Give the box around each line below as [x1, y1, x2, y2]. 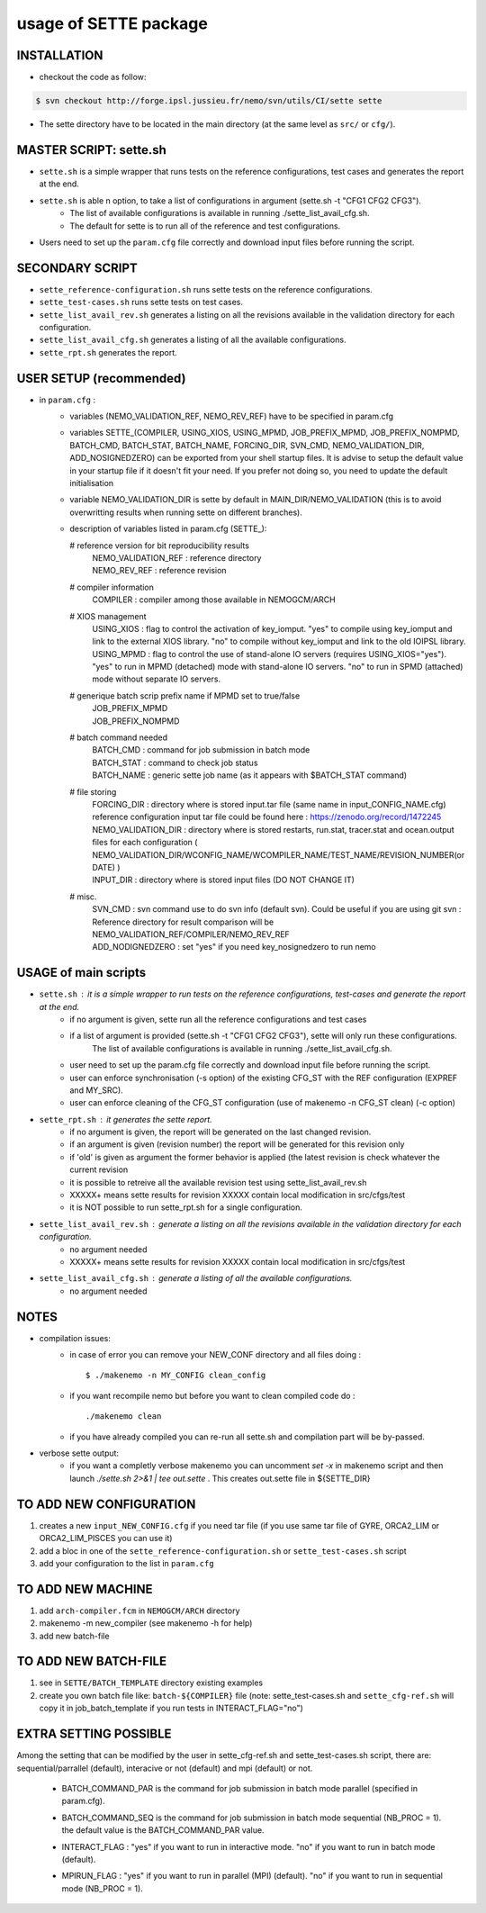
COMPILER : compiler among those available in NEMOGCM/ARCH [92, 594, 337, 605]
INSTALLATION [16, 48, 103, 63]
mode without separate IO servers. [92, 673, 220, 684]
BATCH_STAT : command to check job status [92, 757, 258, 768]
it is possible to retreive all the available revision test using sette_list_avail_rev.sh [69, 1177, 367, 1187]
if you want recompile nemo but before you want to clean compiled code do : [69, 1390, 355, 1401]
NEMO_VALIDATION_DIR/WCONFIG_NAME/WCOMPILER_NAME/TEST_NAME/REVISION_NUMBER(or [92, 849, 465, 860]
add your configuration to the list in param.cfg [39, 1557, 215, 1568]
